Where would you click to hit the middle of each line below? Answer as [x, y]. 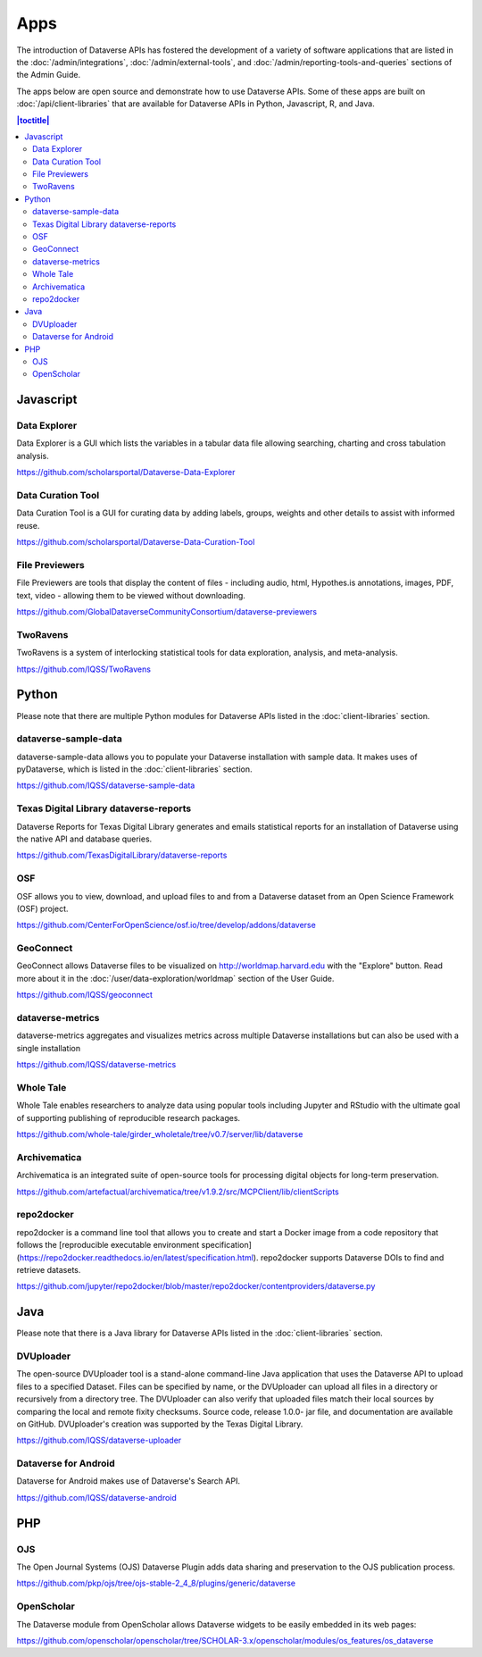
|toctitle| [33, 120]
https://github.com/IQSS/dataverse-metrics [96, 1065]
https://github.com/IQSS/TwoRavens [84, 669]
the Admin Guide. [48, 75]
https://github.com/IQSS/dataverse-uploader [99, 1440]
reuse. [28, 525]
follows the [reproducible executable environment [108, 1245]
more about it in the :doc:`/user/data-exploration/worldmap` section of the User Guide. [175, 978]
